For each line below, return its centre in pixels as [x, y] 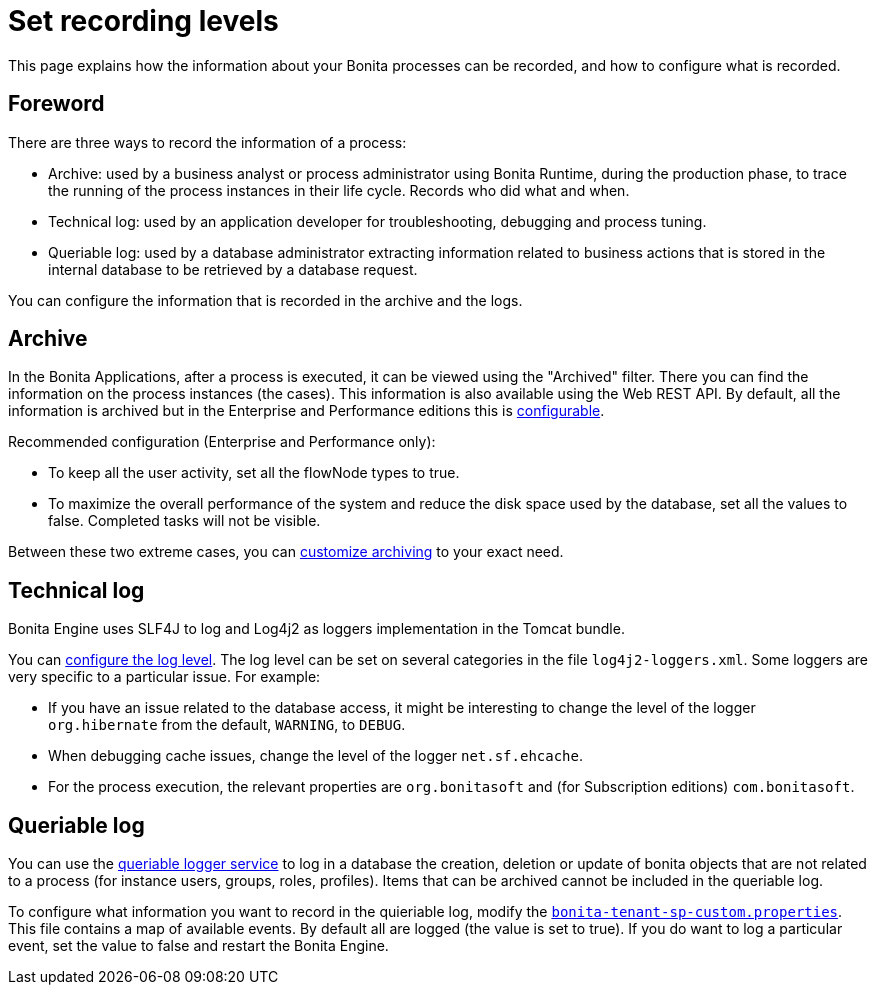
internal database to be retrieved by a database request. [233, 269]
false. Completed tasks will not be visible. [184, 521]
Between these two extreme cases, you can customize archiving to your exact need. [286, 552]
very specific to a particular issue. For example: [164, 677]
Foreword [56, 104]
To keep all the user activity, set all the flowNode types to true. [254, 473]
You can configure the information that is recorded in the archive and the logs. [265, 300]
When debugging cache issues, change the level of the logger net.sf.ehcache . [316, 756]
